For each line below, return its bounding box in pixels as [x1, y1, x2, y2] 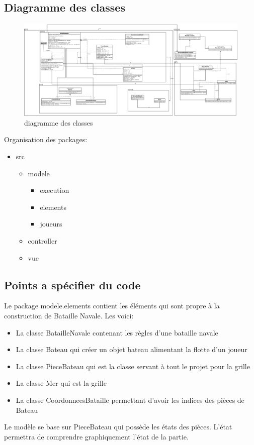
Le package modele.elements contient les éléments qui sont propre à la [4, 300, 220, 311]
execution [40, 185, 69, 195]
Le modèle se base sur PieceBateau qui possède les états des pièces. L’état [4, 421, 232, 432]
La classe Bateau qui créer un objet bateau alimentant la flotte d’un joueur [16, 344, 247, 355]
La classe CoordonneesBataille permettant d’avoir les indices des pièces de [16, 394, 244, 405]
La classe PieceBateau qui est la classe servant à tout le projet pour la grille [16, 361, 250, 371]
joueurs [40, 218, 62, 229]
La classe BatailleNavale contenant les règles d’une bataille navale [16, 327, 218, 338]
